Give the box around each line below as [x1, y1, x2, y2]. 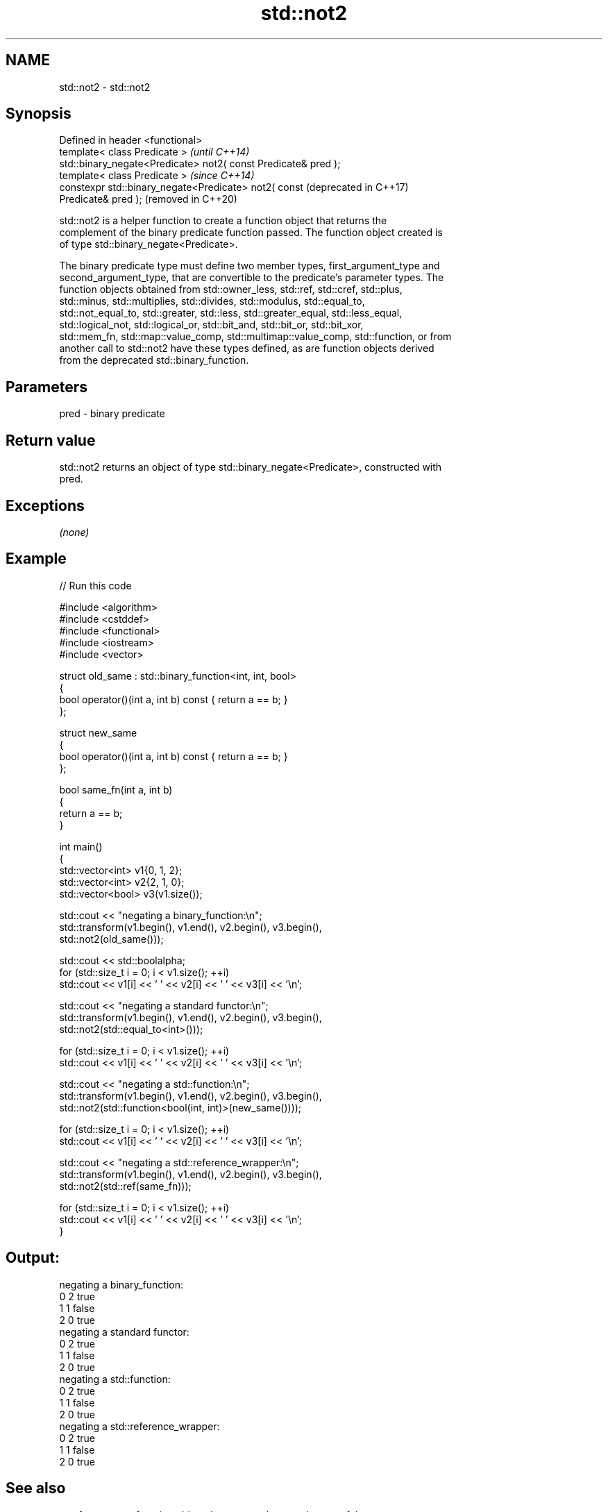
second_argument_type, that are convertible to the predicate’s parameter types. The [59, 271, 444, 284]
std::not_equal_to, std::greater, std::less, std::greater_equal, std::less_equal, [59, 307, 403, 319]
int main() [59, 840, 103, 852]
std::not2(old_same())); [59, 932, 164, 945]
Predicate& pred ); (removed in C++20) [59, 193, 237, 205]
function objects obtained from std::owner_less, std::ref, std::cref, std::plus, [59, 283, 403, 296]
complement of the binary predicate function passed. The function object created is [59, 226, 443, 239]
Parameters [6, 378, 87, 396]
